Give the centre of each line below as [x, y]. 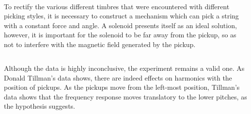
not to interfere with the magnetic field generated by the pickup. [100, 44]
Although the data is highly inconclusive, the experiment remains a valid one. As [124, 68]
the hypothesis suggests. [39, 106]
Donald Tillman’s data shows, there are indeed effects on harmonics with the [118, 77]
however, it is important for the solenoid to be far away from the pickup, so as [120, 35]
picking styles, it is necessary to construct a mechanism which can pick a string [121, 16]
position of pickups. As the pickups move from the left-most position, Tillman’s [122, 87]
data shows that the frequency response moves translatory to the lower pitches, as [125, 96]
